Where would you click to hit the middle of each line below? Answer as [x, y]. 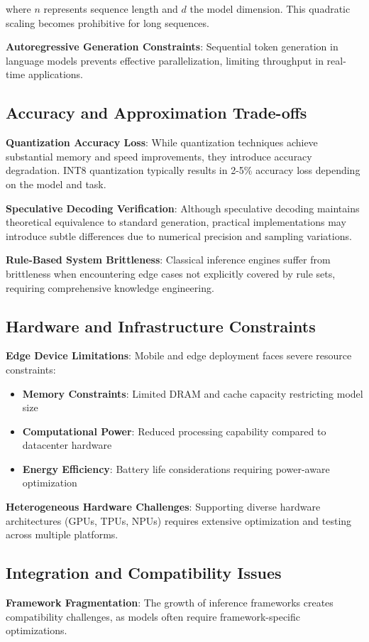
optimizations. [37, 630]
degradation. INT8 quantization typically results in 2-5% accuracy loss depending [183, 170]
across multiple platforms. [62, 534]
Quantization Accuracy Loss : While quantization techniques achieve [162, 142]
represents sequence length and [111, 9]
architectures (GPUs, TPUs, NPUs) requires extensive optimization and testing [179, 520]
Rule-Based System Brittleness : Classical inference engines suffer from [168, 260]
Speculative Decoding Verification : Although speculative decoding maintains [183, 208]
